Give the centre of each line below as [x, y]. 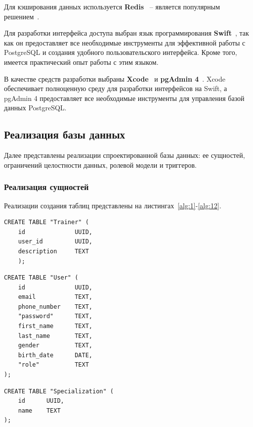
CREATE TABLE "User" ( [41, 278]
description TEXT [53, 251]
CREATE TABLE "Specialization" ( [59, 391]
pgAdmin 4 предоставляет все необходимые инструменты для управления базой [124, 98]
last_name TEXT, [55, 336]
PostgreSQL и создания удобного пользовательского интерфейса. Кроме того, [121, 52]
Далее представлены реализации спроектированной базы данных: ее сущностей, [125, 155]
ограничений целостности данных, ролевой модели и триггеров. [100, 165]
